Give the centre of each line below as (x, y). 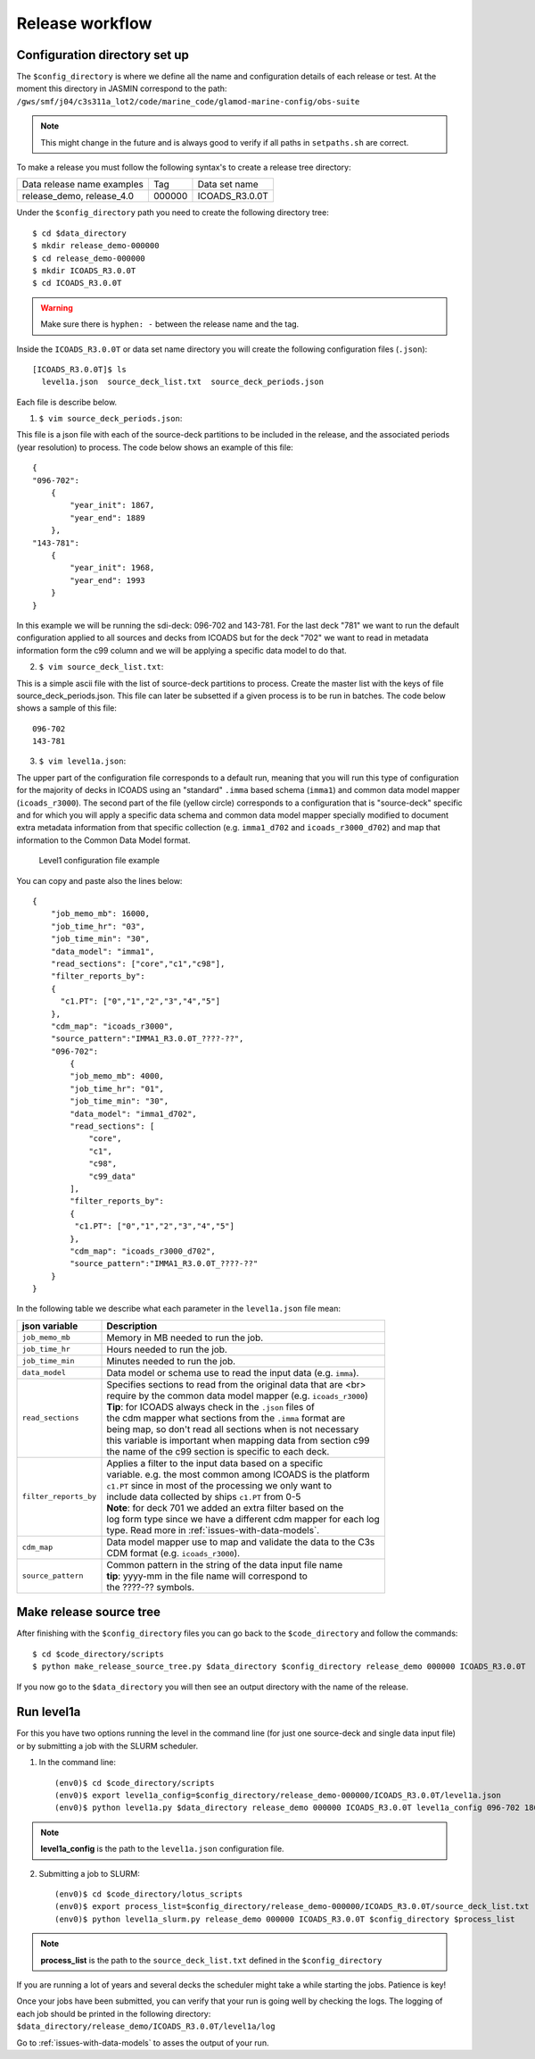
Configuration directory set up (103, 55)
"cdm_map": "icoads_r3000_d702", (143, 1251)
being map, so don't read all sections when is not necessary (233, 1429)
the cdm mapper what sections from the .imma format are (226, 1418)
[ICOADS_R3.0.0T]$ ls (79, 369)
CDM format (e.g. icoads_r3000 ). (173, 1553)
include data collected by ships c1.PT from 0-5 (204, 1496)
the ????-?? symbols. (151, 1587)
